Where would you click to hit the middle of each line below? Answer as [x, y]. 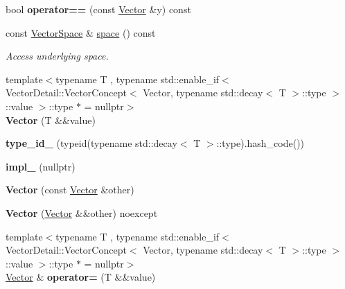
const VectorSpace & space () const [81, 32]
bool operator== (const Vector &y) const [98, 9]
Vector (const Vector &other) [70, 190]
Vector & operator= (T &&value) [81, 277]
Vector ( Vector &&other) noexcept [82, 212]
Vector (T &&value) [51, 120]
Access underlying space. [57, 56]
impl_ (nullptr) [41, 166]
